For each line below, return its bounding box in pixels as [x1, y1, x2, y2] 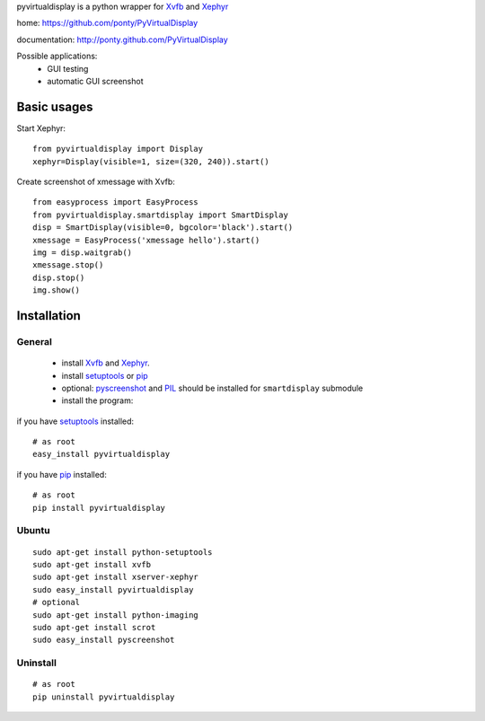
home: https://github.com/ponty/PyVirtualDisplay [16, 18, 198, 29]
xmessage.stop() [32, 260, 104, 270]
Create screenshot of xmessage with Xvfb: [16, 176, 175, 188]
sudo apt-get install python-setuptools [32, 547, 213, 557]
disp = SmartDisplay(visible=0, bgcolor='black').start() [32, 223, 294, 233]
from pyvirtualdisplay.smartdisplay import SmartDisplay [32, 209, 289, 220]
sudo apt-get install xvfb [32, 559, 152, 569]
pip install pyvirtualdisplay [32, 503, 166, 513]
